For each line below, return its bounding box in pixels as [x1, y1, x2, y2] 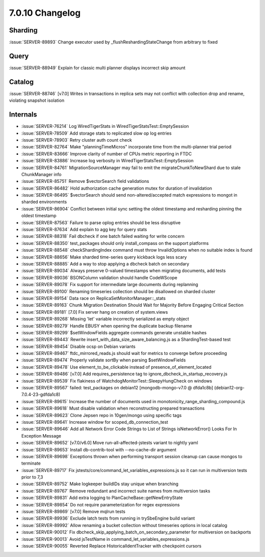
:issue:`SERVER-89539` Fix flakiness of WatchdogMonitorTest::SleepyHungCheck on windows [21, 378, 212, 383]
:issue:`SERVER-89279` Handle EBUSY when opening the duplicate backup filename [21, 322, 192, 329]
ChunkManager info [21, 171, 62, 177]
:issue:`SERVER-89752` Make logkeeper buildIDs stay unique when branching [21, 481, 179, 487]
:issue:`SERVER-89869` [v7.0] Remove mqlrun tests [21, 509, 126, 515]
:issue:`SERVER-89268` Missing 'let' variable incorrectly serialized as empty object [21, 316, 189, 322]
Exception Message [21, 433, 61, 439]
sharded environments [21, 199, 67, 205]
